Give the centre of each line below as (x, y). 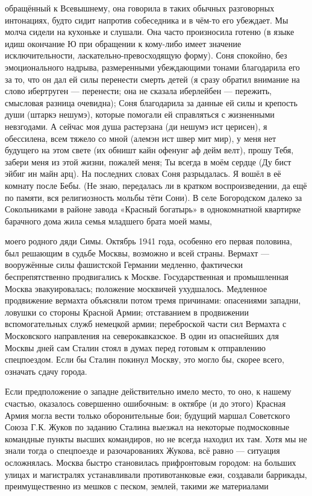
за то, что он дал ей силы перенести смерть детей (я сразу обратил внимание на (152, 79)
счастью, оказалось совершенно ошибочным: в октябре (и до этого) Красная (145, 403)
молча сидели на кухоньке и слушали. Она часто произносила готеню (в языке (150, 32)
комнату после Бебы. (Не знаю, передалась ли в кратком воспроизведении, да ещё (156, 185)
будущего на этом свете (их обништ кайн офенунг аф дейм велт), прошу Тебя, (149, 150)
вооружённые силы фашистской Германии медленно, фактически (124, 265)
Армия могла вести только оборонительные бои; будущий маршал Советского (148, 415)
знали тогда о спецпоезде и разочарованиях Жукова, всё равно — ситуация (142, 450)
